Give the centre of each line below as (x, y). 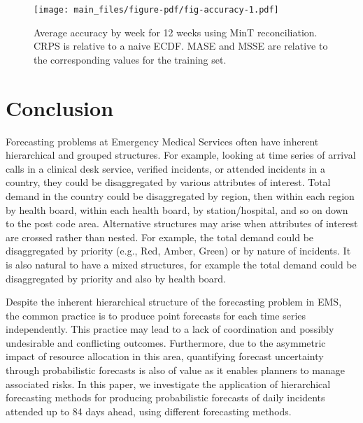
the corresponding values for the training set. (130, 59)
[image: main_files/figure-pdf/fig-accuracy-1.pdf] (156, 10)
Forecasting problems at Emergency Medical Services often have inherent (162, 141)
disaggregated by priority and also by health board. (116, 278)
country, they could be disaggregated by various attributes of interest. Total (168, 182)
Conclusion (60, 107)
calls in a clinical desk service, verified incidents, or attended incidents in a (166, 168)
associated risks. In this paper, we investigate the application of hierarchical (168, 383)
